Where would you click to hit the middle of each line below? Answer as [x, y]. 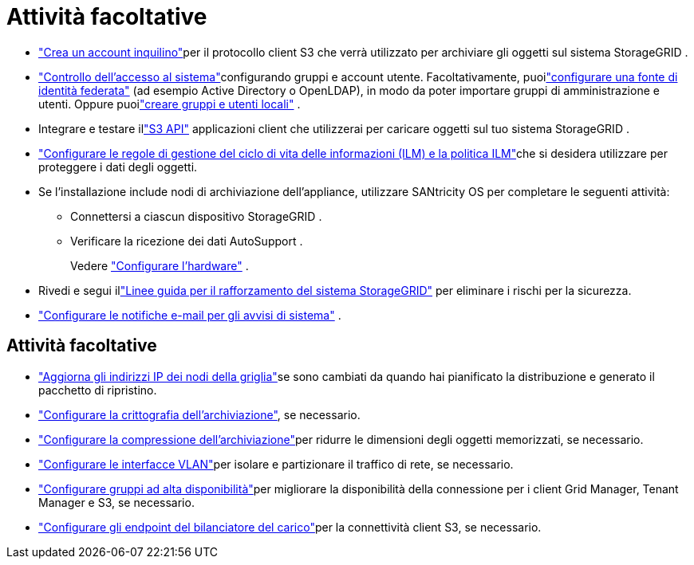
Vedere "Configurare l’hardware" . [160, 265]
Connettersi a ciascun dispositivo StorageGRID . [196, 216]
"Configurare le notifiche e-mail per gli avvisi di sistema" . [190, 315]
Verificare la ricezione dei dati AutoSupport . [187, 241]
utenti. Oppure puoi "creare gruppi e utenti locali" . [170, 104]
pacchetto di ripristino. [98, 390]
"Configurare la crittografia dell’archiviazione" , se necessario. [199, 414]
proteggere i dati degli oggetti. [118, 167]
